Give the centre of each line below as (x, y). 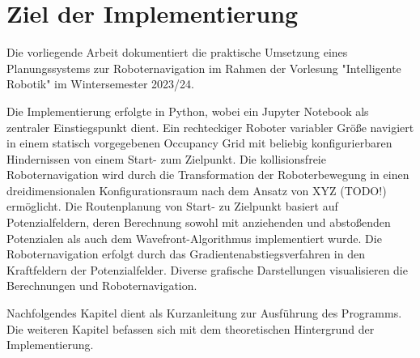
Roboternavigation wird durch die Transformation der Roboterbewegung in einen (208, 175)
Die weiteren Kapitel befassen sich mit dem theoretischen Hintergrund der (191, 328)
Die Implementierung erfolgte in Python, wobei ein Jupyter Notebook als (188, 111)
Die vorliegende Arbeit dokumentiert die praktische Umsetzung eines (177, 52)
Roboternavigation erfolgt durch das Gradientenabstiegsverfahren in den (186, 254)
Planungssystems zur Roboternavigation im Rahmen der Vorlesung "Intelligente (204, 68)
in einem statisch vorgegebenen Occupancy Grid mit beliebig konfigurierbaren (199, 143)
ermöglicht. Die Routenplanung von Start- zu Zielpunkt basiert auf (172, 206)
